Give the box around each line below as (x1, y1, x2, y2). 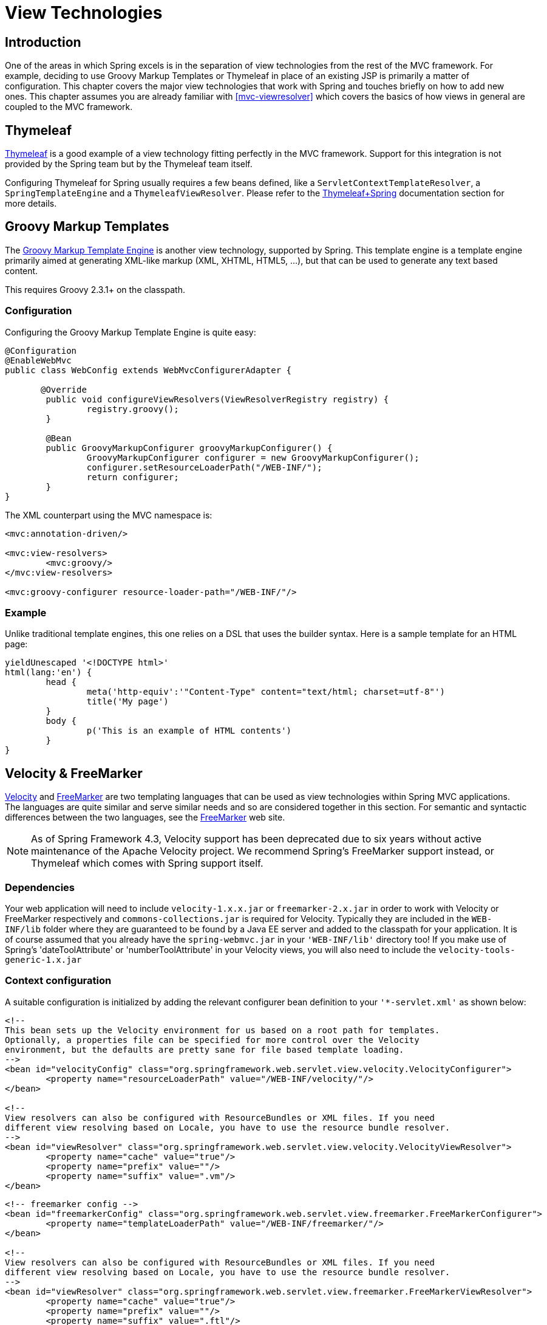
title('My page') (86, 697, 169, 707)
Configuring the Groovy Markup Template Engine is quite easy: (5, 326, 256, 337)
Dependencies (5, 881, 75, 893)
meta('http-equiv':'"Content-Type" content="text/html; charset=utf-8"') (86, 687, 445, 697)
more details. (5, 198, 57, 209)
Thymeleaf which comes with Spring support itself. (31, 857, 263, 870)
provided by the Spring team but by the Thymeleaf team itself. (5, 159, 253, 170)
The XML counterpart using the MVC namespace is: (5, 509, 212, 520)
